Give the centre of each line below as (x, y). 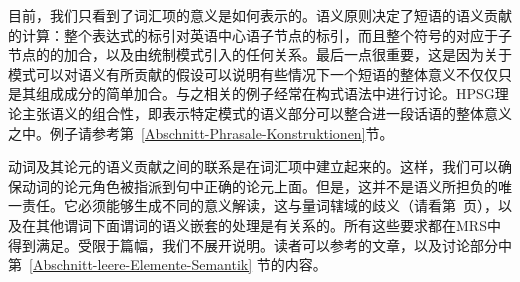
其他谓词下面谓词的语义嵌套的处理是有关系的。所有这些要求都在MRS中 (268, 224)
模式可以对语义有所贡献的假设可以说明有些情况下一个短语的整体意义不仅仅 (253, 73)
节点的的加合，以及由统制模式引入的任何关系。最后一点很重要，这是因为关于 (260, 54)
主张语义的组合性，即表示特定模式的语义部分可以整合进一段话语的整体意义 (266, 112)
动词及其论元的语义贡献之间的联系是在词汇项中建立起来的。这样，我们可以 (253, 166)
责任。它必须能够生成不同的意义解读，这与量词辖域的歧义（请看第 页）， (259, 205)
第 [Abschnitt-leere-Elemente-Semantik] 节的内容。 (167, 264)
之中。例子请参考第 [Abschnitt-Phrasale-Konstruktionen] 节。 (201, 132)
